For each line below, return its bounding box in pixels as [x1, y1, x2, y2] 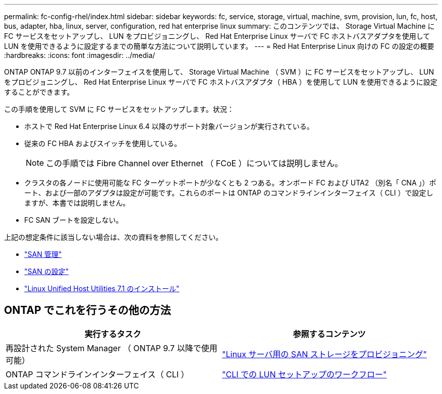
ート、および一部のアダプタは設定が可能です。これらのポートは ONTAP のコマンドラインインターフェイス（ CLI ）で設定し [24, 188, 433, 197]
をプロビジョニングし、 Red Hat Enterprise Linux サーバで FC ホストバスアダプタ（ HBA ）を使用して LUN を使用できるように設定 [4, 78, 437, 86]
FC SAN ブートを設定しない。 [24, 216, 123, 224]
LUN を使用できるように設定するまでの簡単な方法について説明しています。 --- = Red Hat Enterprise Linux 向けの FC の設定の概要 [4, 42, 434, 50]
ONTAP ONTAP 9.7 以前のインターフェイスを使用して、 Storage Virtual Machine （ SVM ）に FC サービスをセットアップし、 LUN [4, 68, 434, 76]
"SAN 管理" [24, 250, 62, 258]
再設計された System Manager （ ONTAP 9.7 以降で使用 [6, 343, 217, 353]
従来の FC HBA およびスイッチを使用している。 [24, 139, 182, 148]
